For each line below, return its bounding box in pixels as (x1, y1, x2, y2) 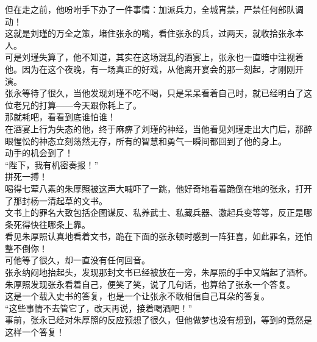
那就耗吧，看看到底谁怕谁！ (5, 110, 116, 123)
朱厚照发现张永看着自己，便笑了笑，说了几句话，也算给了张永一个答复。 (5, 277, 295, 290)
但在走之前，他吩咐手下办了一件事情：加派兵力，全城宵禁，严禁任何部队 (5, 3, 295, 15)
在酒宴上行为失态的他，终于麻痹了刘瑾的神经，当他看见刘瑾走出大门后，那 (5, 122, 304, 135)
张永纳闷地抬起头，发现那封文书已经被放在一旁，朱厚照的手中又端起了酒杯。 (5, 266, 312, 279)
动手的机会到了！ (5, 146, 73, 159)
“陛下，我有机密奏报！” (5, 158, 99, 171)
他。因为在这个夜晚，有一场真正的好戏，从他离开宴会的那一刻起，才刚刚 (5, 62, 295, 75)
